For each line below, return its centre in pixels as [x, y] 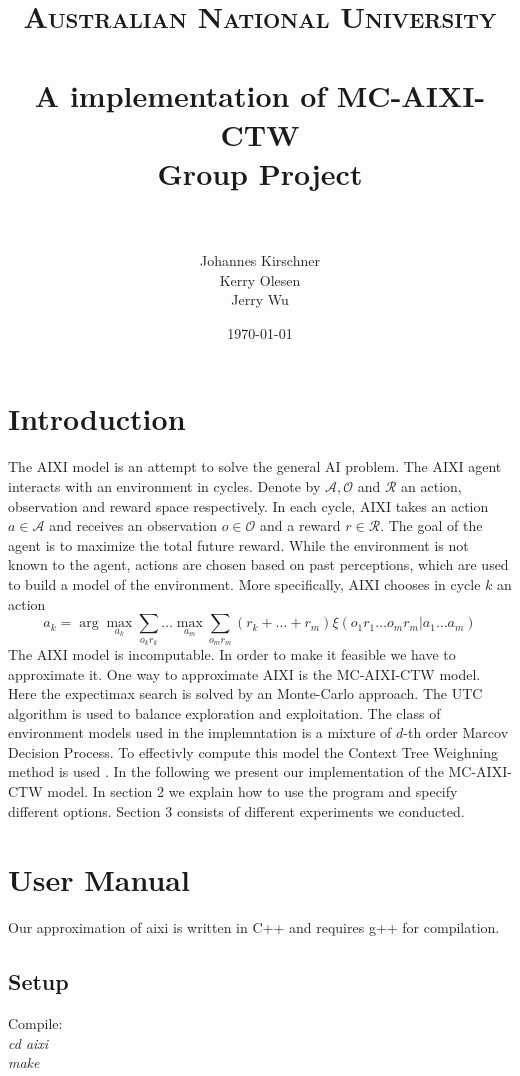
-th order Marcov [456, 732]
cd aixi [28, 1042]
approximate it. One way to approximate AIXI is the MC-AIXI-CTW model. [244, 673]
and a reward [300, 525]
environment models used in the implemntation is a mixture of [200, 732]
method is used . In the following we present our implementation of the [226, 771]
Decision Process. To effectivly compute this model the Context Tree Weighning [253, 751]
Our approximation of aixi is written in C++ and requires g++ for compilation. [254, 927]
